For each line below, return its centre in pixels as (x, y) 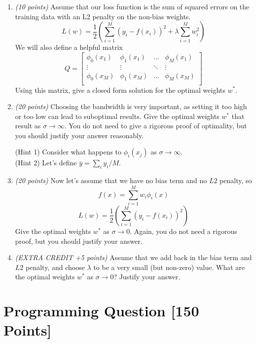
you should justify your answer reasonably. (79, 135)
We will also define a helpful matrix (69, 47)
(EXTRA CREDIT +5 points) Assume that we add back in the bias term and (133, 257)
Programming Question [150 (101, 311)
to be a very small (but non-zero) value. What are (169, 267)
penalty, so (236, 180)
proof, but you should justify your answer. (79, 241)
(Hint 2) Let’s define (46, 163)
